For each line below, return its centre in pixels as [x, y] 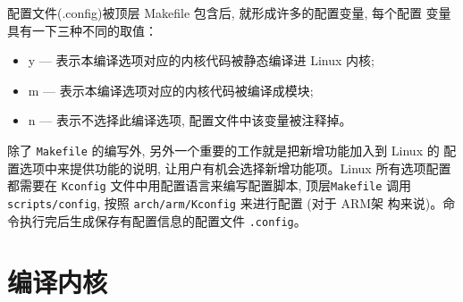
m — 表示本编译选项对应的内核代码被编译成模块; [171, 90]
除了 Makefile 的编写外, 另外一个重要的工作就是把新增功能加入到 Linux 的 [223, 150]
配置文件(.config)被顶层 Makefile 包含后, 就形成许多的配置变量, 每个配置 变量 [229, 13]
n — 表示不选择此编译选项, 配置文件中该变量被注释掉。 [190, 120]
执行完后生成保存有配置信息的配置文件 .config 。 [163, 220]
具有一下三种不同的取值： [82, 30]
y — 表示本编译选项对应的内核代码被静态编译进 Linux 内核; [201, 60]
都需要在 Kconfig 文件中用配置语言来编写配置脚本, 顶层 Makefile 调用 [209, 185]
